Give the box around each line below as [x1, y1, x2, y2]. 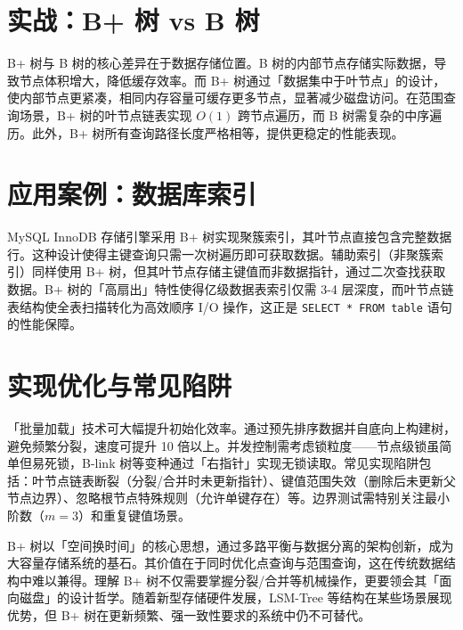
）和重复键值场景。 [77, 505, 191, 524]
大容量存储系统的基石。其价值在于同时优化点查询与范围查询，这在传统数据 [7, 553, 443, 572]
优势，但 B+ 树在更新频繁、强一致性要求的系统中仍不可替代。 [7, 605, 371, 624]
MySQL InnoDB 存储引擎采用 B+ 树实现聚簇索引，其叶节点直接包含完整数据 [7, 227, 452, 246]
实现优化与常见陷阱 [7, 367, 232, 404]
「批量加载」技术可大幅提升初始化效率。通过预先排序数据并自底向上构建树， [7, 418, 456, 437]
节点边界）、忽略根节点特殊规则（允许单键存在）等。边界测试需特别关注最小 [7, 488, 450, 507]
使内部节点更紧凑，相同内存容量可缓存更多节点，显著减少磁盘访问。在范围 [7, 88, 443, 107]
